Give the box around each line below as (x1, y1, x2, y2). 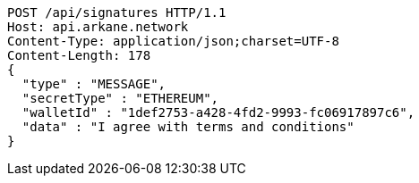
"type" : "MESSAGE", (21, 77, 167, 91)
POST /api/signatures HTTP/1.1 (7, 5, 227, 20)
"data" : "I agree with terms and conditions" (21, 120, 355, 134)
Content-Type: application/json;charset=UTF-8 (7, 34, 339, 48)
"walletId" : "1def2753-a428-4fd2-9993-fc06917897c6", (21, 105, 415, 120)
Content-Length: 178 (7, 48, 151, 62)
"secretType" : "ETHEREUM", (21, 91, 219, 105)
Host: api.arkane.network (7, 20, 189, 34)
